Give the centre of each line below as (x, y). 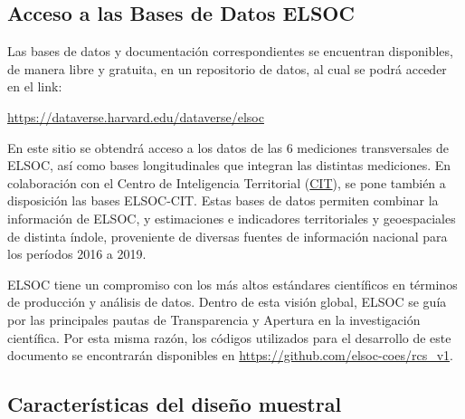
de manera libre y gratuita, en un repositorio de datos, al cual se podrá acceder (227, 68)
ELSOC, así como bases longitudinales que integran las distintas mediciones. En (229, 165)
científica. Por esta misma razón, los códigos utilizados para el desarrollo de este (229, 337)
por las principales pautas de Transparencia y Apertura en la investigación (214, 319)
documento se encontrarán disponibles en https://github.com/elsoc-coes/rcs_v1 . (230, 355)
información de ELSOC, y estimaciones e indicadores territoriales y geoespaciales (232, 218)
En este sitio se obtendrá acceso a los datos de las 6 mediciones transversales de (228, 147)
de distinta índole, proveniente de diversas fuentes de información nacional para (228, 236)
